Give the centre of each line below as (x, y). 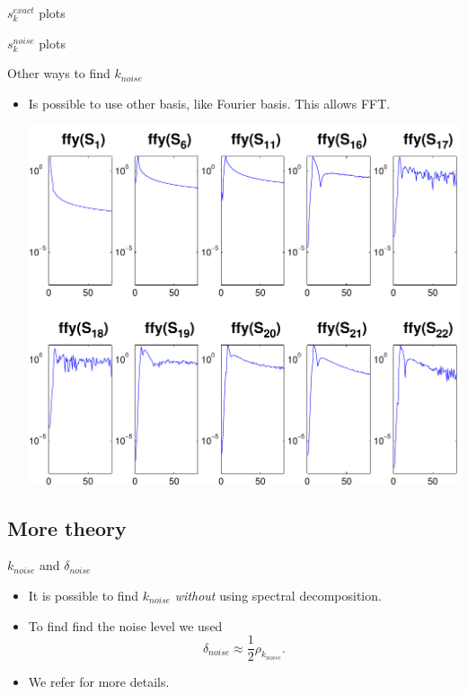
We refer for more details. (99, 682)
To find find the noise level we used (125, 625)
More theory (67, 527)
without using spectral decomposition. (278, 595)
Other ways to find (59, 73)
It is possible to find (84, 595)
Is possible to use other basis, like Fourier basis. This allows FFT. (209, 103)
